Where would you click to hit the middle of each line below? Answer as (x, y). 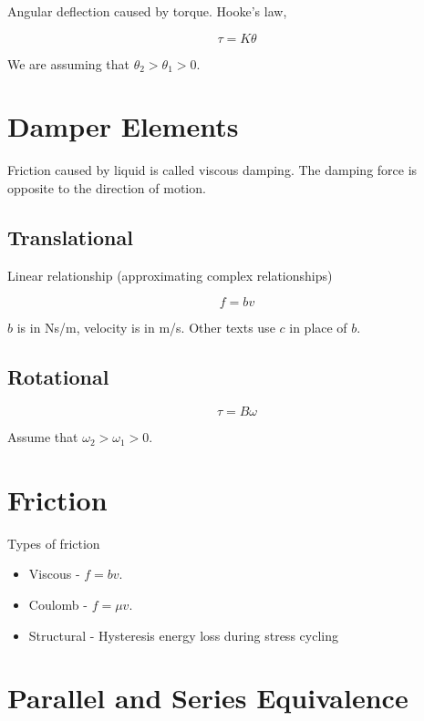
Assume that (43, 437)
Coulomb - (58, 604)
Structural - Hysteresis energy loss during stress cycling (183, 635)
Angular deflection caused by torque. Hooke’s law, (147, 11)
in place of (318, 328)
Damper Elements (123, 126)
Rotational (58, 377)
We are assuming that (68, 63)
